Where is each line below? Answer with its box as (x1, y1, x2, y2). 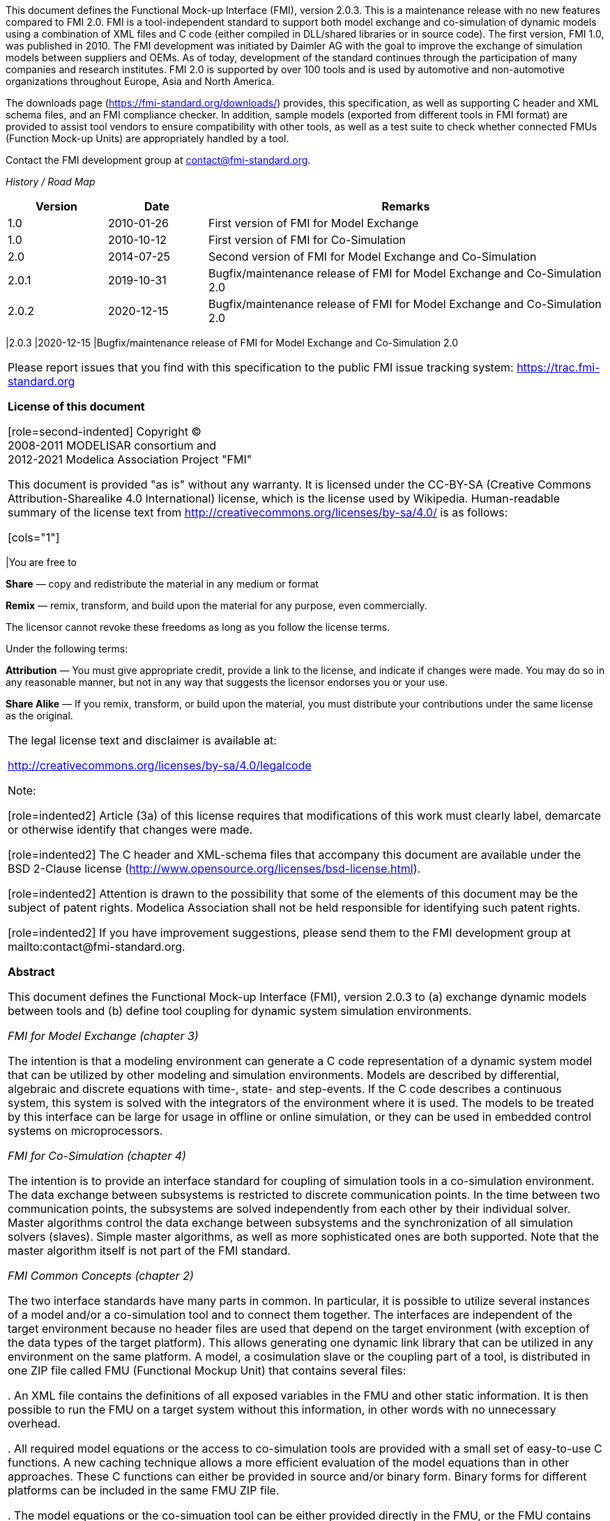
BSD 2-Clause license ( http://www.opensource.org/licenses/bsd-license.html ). (8, 862, 421, 876)
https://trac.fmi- (517, 360, 600, 374)
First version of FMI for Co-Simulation (208, 233, 406, 247)
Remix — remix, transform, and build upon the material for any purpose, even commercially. (6, 599, 427, 611)
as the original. (6, 710, 73, 721)
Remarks (381, 199, 430, 213)
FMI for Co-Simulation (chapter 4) (8, 1149, 186, 1163)
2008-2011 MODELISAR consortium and (8, 438, 217, 452)
